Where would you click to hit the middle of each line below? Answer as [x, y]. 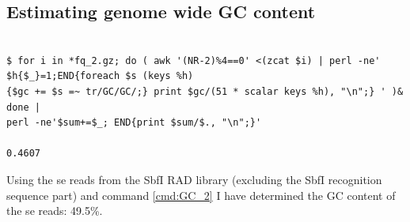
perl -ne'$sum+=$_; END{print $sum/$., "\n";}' [134, 123]
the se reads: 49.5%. [55, 211]
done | [23, 107]
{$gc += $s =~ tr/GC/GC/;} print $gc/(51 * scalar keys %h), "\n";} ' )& [205, 91]
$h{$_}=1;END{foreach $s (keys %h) [100, 76]
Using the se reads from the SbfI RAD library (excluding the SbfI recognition [194, 179]
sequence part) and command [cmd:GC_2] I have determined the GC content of [201, 195]
